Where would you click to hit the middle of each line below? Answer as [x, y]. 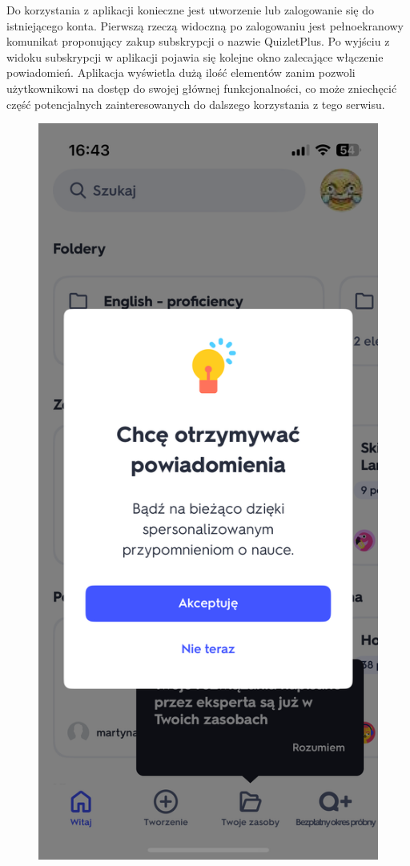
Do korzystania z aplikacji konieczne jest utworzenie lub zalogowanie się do [190, 10]
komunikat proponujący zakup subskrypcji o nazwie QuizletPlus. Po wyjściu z [198, 41]
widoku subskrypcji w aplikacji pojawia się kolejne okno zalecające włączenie [195, 56]
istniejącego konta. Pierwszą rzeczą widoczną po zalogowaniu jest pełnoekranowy [205, 25]
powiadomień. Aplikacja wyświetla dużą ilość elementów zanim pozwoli [181, 72]
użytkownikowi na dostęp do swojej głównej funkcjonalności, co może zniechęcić [202, 88]
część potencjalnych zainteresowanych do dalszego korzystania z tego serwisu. [196, 104]
